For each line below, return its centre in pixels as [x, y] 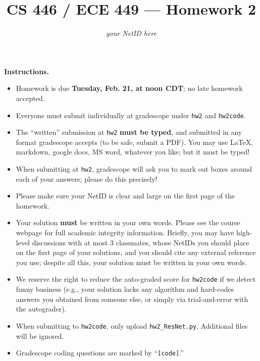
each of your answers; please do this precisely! [87, 178]
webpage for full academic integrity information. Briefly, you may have [125, 233]
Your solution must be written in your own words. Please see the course [128, 222]
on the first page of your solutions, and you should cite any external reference [136, 252]
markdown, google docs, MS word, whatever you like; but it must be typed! [133, 152]
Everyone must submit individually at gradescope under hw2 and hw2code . [131, 115]
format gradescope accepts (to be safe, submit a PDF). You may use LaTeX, [135, 142]
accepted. [30, 98]
